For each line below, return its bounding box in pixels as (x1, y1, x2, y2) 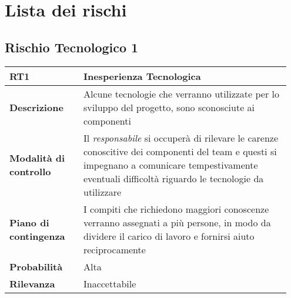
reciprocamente (83, 242, 146, 256)
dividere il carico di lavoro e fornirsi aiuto (83, 229, 255, 243)
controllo (9, 165, 51, 179)
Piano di (9, 215, 49, 229)
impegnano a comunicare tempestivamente (83, 158, 258, 172)
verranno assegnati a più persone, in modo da (83, 215, 271, 229)
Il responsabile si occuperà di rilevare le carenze (83, 130, 279, 145)
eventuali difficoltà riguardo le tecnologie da (83, 171, 264, 185)
